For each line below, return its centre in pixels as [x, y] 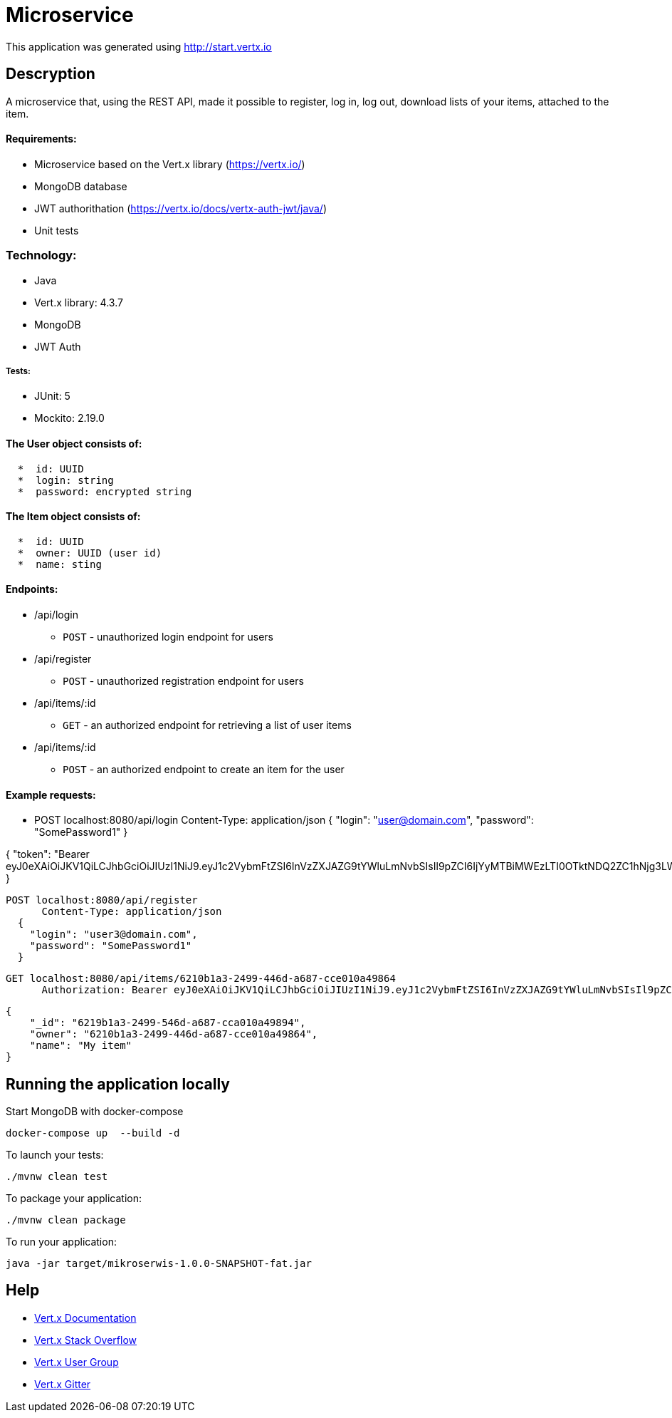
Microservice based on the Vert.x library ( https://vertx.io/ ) [170, 164]
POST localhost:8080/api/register [102, 900]
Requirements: [41, 139]
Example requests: [51, 795]
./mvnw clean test [57, 1177]
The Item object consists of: [73, 517]
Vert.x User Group [77, 1362]
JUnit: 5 [52, 396]
